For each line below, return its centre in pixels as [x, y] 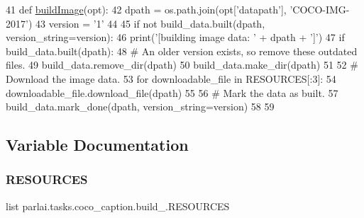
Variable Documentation [97, 145]
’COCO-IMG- [320, 9]
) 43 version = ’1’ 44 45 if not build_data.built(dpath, [147, 23]
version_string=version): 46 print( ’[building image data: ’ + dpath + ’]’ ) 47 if [175, 37]
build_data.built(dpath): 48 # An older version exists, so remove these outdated [182, 51]
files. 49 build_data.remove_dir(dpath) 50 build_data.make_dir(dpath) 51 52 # [182, 65]
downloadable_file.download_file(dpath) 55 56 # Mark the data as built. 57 [172, 92]
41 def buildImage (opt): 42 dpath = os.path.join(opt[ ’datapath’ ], [146, 9]
